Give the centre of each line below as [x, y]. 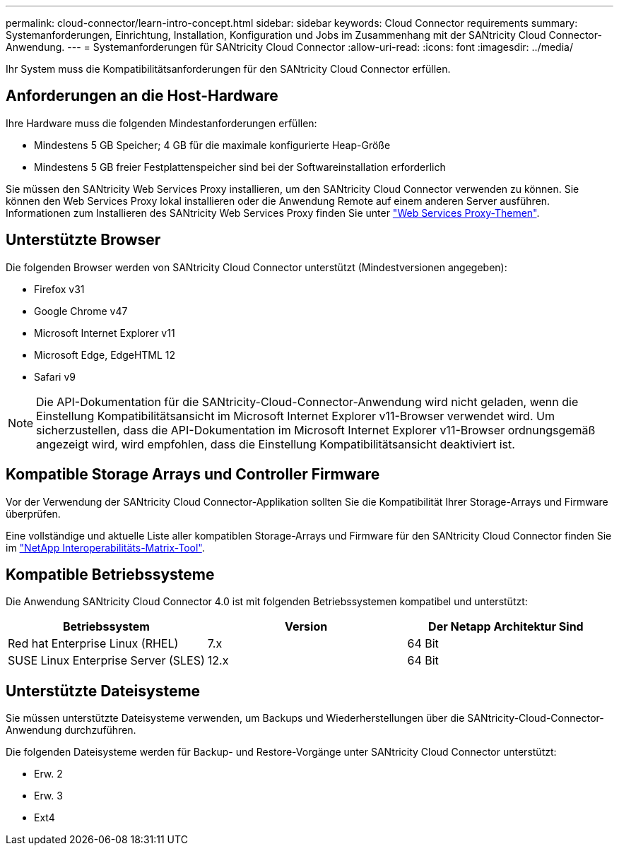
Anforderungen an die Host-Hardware [142, 96]
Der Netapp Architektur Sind [506, 627]
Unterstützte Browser [83, 240]
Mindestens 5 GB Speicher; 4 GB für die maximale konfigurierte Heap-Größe [212, 145]
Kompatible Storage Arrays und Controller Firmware [193, 475]
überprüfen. [33, 513]
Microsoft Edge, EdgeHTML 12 [105, 355]
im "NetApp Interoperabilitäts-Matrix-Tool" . [105, 547]
